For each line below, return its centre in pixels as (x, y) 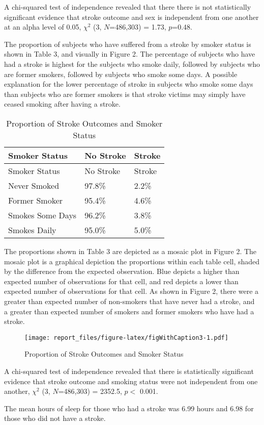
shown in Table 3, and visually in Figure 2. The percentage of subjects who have (130, 54)
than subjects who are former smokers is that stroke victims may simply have (125, 94)
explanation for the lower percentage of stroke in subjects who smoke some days (129, 84)
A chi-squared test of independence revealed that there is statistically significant (129, 371)
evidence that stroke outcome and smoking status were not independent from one (131, 381)
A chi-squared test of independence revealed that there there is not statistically (128, 7)
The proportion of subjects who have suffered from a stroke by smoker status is (128, 44)
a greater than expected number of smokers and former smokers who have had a (129, 311)
